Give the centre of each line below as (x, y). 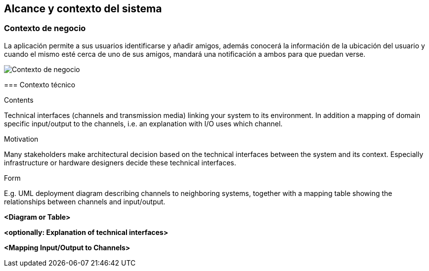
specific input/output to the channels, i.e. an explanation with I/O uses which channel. (143, 123)
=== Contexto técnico (40, 84)
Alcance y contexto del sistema (83, 9)
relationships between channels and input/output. (85, 201)
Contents (19, 100)
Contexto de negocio (45, 28)
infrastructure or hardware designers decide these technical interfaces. (120, 162)
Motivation (21, 139)
